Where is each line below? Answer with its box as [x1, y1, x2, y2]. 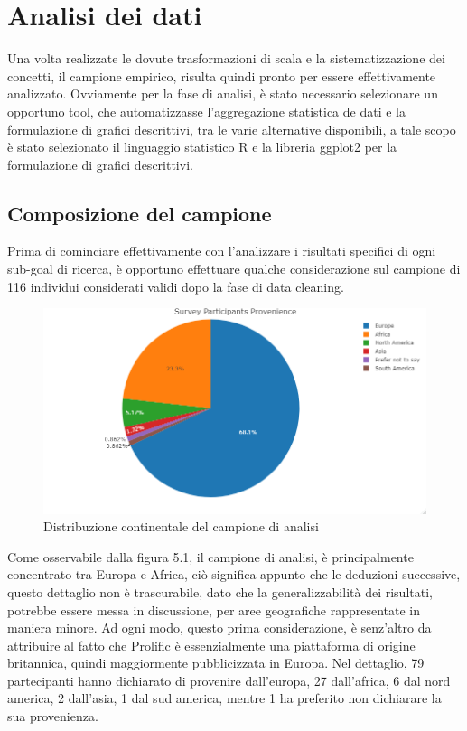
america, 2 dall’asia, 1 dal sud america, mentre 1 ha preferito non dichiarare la [7, 689, 442, 708]
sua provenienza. [7, 707, 98, 726]
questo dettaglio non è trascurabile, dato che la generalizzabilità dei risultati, [7, 582, 433, 601]
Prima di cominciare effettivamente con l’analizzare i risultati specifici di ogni [7, 241, 436, 260]
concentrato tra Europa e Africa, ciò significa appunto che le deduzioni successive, [7, 565, 461, 584]
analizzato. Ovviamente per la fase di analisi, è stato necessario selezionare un [7, 84, 438, 103]
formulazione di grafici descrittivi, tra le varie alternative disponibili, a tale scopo [7, 119, 456, 138]
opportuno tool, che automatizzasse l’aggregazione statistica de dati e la [7, 101, 406, 120]
